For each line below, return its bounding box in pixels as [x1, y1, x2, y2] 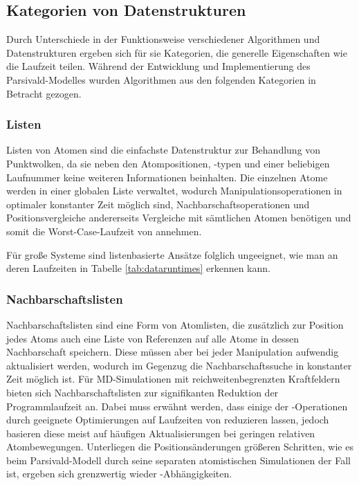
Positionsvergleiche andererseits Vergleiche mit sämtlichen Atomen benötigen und [6, 210, 351, 225]
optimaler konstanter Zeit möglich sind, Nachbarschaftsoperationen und [6, 196, 310, 211]
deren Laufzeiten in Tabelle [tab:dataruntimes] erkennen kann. [6, 261, 270, 275]
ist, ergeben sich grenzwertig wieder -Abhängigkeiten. [6, 466, 232, 481]
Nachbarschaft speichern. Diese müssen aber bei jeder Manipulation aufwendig [6, 345, 339, 359]
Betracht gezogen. [6, 86, 82, 100]
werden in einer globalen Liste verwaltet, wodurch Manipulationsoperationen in [6, 183, 342, 198]
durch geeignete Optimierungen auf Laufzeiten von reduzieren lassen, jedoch [6, 412, 329, 427]
